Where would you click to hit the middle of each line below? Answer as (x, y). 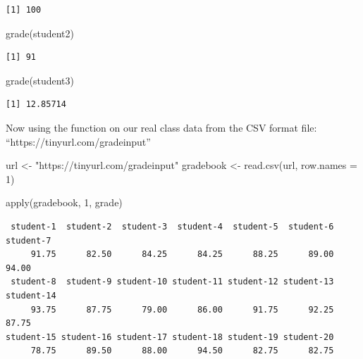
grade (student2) (40, 33)
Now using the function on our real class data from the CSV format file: (161, 127)
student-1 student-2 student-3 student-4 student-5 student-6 (172, 226)
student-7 (29, 240)
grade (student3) (40, 80)
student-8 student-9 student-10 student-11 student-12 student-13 (172, 282)
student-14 (31, 295)
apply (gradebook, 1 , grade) (64, 202)
